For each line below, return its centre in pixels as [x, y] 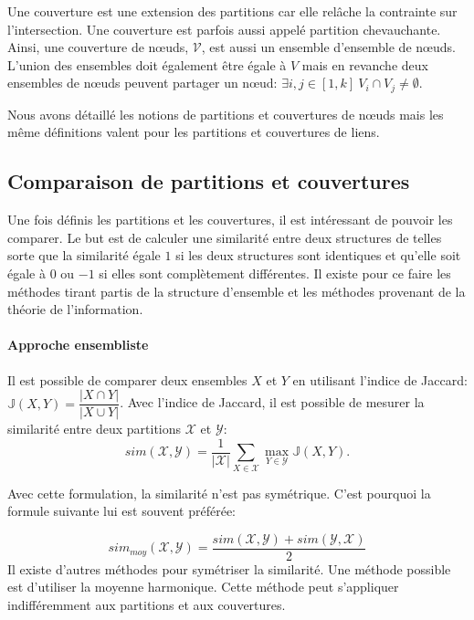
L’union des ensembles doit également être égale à [147, 64]
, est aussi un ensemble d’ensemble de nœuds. [328, 47]
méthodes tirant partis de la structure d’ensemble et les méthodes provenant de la [237, 291]
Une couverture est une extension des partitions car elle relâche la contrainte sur [232, 11]
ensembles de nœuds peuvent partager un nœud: [142, 83]
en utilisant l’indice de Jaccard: [380, 379]
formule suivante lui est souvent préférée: [121, 511]
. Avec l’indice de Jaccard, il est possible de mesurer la [272, 402]
